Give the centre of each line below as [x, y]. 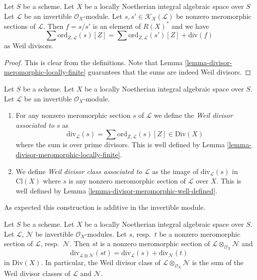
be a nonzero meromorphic [200, 233]
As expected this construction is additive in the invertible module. [105, 207]
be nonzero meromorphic [214, 16]
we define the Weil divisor [193, 115]
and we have [190, 26]
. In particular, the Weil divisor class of [101, 262]
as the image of [175, 171]
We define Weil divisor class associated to [79, 171]
